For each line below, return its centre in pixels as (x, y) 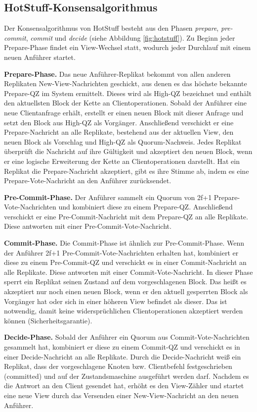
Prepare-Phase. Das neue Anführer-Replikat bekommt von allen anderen (117, 74)
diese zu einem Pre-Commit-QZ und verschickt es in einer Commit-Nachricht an (125, 262)
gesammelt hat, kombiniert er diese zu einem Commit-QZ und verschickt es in (122, 347)
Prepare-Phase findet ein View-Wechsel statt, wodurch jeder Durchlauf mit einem (128, 47)
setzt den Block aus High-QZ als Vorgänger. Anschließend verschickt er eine (119, 122)
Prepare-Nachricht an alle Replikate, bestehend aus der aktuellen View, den (119, 132)
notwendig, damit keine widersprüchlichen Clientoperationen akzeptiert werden (124, 311)
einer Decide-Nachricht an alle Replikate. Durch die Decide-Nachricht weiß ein (123, 356)
